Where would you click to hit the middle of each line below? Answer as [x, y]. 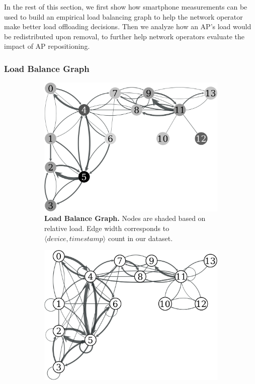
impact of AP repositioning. [47, 46]
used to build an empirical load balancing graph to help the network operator [123, 16]
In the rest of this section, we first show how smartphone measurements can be [126, 7]
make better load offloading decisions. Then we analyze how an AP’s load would [128, 26]
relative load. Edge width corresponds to [107, 228]
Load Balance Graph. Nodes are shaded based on [125, 218]
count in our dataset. [140, 238]
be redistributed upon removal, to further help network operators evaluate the [124, 36]
